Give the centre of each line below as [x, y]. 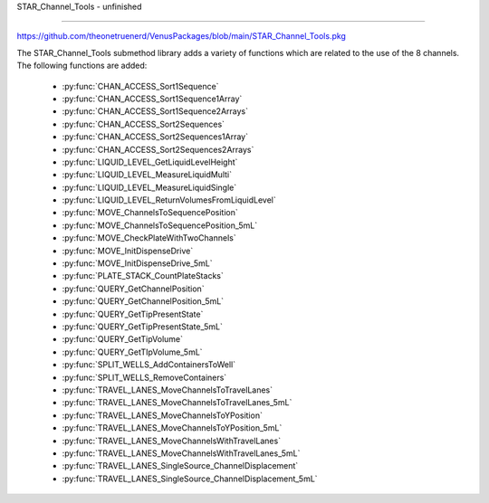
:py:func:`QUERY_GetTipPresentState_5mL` [143, 327]
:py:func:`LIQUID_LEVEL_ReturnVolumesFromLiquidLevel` [169, 200]
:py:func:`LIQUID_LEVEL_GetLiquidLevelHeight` [150, 162]
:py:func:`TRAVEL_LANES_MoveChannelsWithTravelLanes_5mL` [181, 453]
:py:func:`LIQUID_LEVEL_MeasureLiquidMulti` [147, 175]
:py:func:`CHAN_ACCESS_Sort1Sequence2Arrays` [155, 111]
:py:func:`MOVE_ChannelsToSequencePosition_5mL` [160, 225]
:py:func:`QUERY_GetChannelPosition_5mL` [143, 301]
